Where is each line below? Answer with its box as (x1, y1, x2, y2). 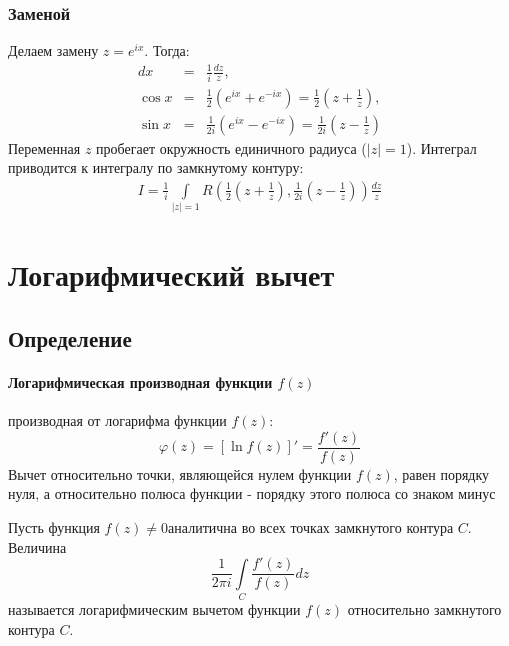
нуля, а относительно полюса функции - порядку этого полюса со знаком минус (8, 483, 496, 504)
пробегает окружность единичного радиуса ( (96, 137, 367, 158)
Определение (8, 323, 132, 354)
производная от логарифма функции (8, 410, 227, 431)
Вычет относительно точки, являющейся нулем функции (8, 463, 352, 484)
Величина (8, 536, 67, 557)
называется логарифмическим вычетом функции (8, 599, 301, 620)
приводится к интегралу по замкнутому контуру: (8, 157, 304, 178)
